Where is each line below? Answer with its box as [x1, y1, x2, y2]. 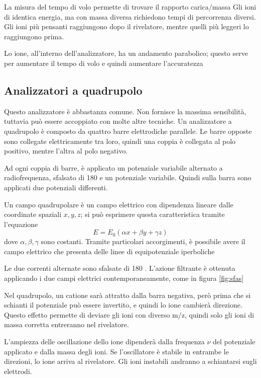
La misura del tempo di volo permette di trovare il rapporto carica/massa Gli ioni [4, 2, 256, 12]
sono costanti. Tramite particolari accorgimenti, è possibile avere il [41, 236, 245, 247]
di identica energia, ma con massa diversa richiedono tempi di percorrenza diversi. [4, 11, 256, 22]
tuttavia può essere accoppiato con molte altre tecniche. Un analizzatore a [4, 116, 232, 126]
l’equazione [4, 218, 38, 229]
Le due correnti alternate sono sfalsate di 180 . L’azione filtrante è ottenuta [4, 263, 235, 273]
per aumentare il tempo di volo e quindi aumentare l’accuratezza [4, 57, 203, 68]
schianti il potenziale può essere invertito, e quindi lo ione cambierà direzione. [4, 299, 242, 310]
